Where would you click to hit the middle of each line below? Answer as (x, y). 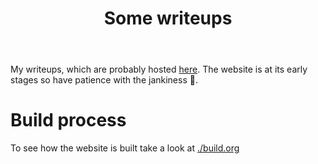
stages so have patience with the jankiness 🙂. (104, 80)
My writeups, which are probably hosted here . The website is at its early (159, 69)
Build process (68, 120)
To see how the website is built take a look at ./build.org (125, 148)
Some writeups (168, 18)
